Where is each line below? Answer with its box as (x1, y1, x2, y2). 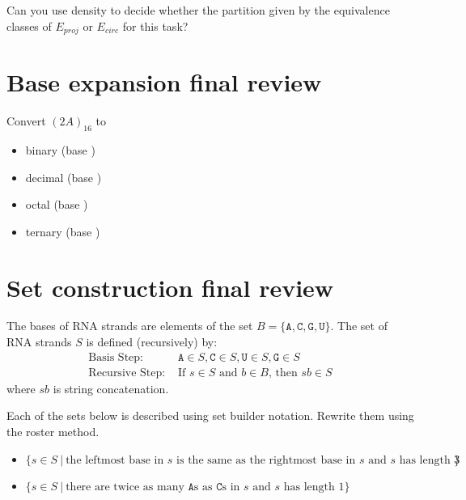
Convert (6, 112, 46, 129)
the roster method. (6, 422, 100, 439)
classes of (6, 17, 52, 34)
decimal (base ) (25, 168, 102, 185)
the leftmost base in (66, 454, 164, 466)
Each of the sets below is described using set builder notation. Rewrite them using (6, 407, 414, 424)
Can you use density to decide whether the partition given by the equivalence (6, 2, 390, 18)
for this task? (122, 17, 189, 34)
